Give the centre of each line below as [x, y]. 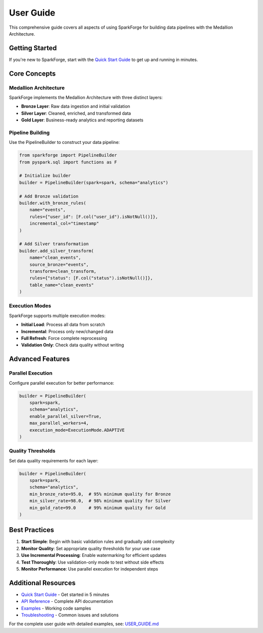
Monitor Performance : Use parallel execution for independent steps [90, 569]
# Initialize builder [45, 176]
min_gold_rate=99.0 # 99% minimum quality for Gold [98, 508]
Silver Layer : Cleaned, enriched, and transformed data [76, 113]
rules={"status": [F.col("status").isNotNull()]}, [91, 278]
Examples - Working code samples [56, 608]
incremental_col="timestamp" [64, 224]
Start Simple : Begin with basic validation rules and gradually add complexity [98, 542]
